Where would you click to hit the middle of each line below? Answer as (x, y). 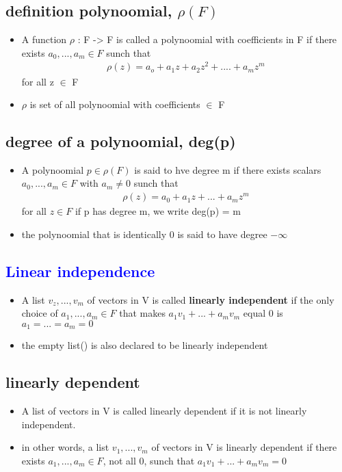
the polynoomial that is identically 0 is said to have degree (144, 234)
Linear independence (80, 271)
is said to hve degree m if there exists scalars (228, 169)
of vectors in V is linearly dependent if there (244, 447)
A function (44, 39)
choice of (40, 313)
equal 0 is (263, 313)
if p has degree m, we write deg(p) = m (158, 211)
